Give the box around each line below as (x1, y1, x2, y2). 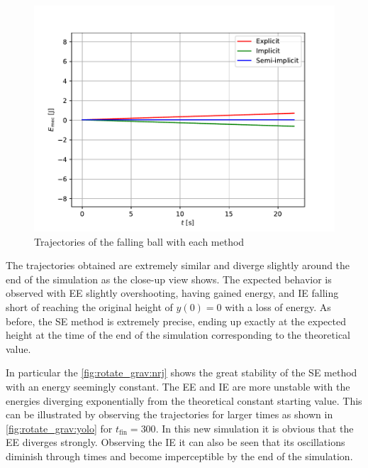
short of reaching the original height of (6, 299, 173, 314)
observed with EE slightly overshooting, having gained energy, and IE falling (6, 285, 339, 300)
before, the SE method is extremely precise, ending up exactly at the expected (6, 313, 346, 328)
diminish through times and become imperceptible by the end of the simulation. (6, 448, 353, 463)
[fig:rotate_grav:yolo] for (6, 420, 113, 435)
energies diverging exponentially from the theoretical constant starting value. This (6, 393, 362, 408)
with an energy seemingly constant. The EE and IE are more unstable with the (6, 379, 350, 393)
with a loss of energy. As (225, 299, 331, 314)
